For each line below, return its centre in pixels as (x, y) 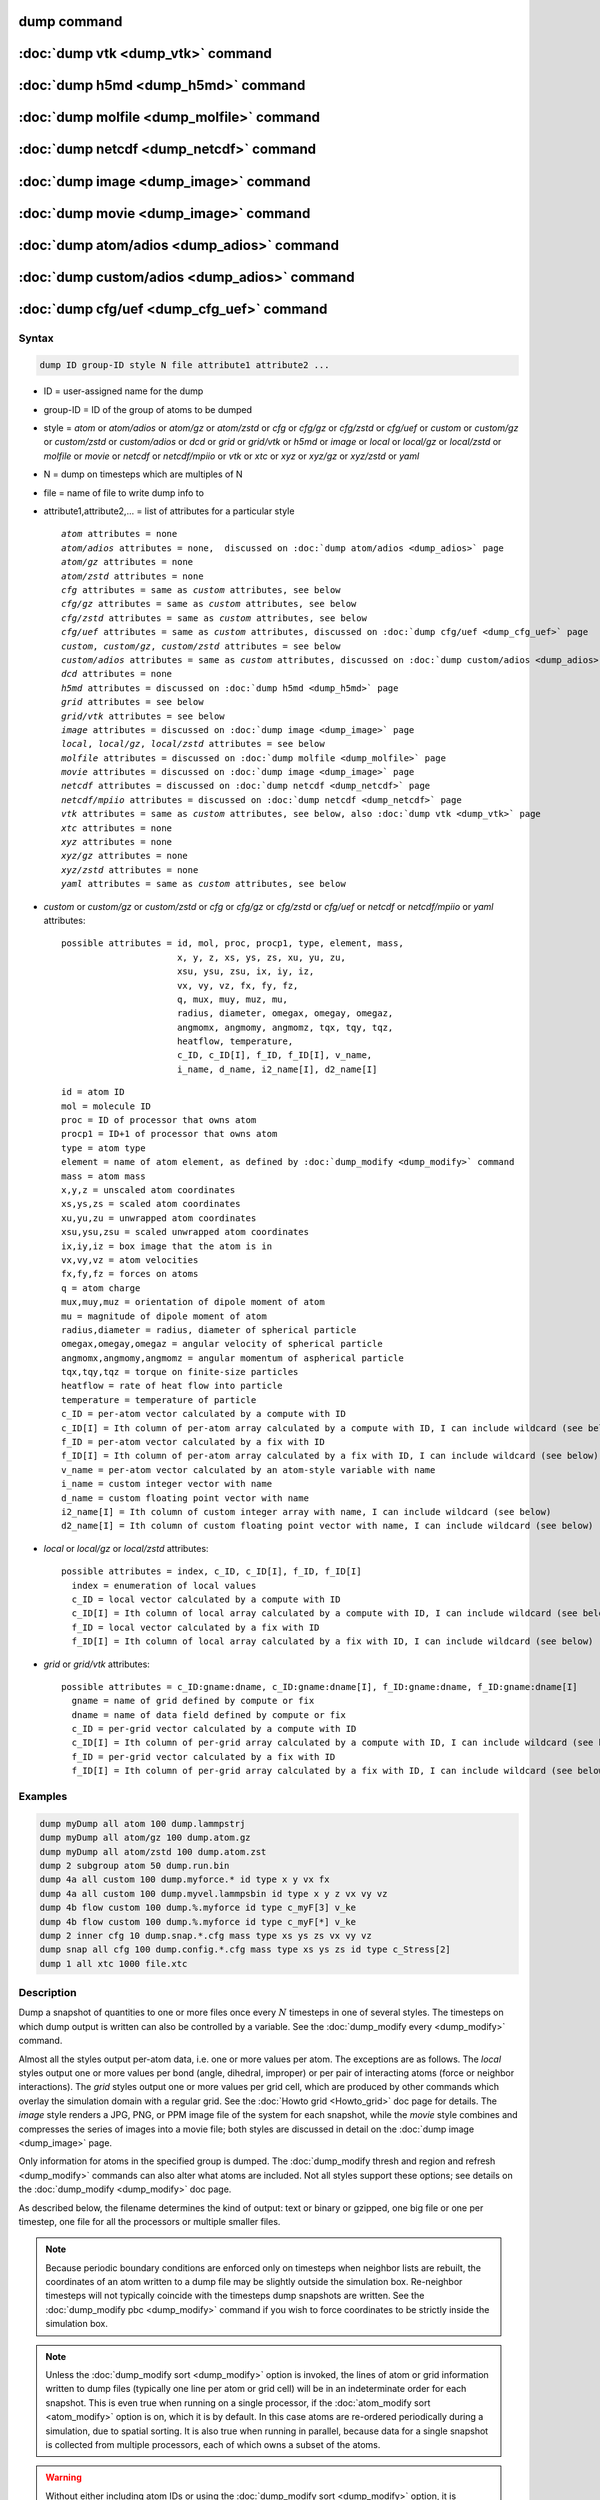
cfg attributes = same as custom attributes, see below (201, 589)
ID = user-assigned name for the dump (123, 391)
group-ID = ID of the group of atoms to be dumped (148, 409)
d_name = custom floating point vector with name (185, 1498)
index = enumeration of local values (164, 1585)
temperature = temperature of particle (159, 1399)
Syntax (36, 338)
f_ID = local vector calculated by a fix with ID (195, 1627)
